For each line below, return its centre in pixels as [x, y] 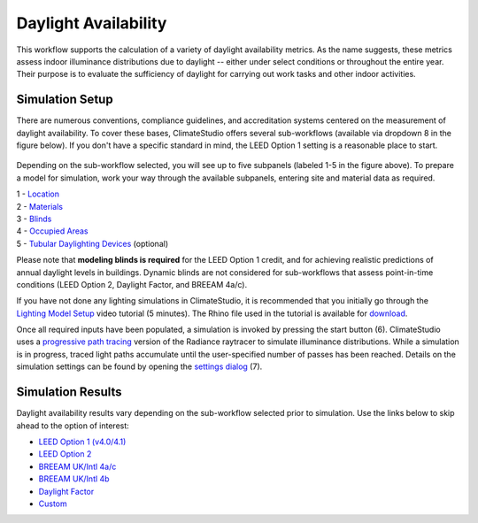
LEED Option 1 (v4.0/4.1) [82, 442]
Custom [53, 504]
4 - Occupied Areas [52, 231]
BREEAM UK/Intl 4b [74, 479]
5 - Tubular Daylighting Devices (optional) [92, 243]
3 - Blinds [34, 219]
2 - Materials [40, 206]
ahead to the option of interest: [73, 426]
